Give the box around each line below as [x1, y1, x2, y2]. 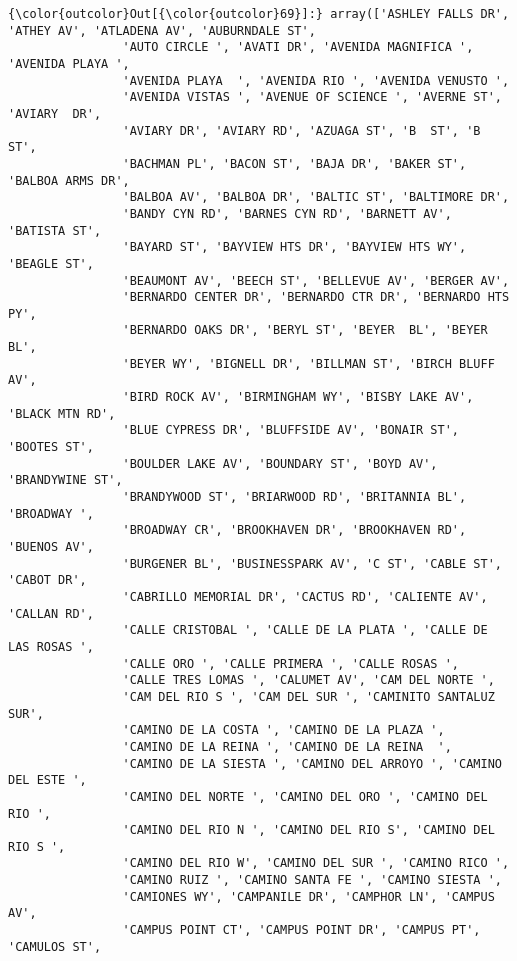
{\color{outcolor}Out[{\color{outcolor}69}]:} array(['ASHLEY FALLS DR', [8, 7, 510, 21]
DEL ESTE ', [8, 773, 87, 788]
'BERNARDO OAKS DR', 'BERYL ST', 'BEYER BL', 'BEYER [122, 323, 488, 338]
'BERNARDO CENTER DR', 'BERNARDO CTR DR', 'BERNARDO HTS [122, 290, 510, 305]
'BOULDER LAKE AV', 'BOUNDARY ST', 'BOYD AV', [122, 456, 438, 471]
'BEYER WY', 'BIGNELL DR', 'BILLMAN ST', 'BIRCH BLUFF [122, 356, 495, 371]
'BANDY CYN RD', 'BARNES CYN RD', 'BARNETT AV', [122, 206, 452, 221]
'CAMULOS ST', [8, 939, 102, 954]
